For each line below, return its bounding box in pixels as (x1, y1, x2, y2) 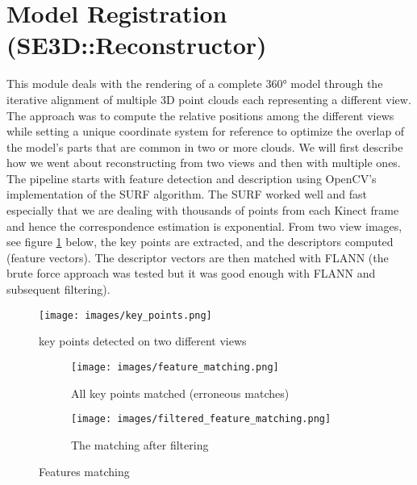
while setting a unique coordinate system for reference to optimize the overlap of (6, 123, 405, 140)
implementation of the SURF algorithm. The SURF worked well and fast (6, 186, 367, 203)
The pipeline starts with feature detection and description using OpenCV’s (6, 169, 377, 186)
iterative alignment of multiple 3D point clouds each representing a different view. (6, 90, 411, 107)
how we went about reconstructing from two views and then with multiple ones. (6, 154, 401, 171)
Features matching (39, 463, 130, 480)
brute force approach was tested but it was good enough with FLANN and (6, 265, 376, 282)
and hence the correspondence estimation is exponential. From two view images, (6, 217, 402, 234)
